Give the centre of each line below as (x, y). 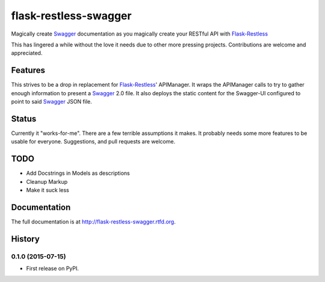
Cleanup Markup (47, 181)
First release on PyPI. (53, 269)
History (26, 239)
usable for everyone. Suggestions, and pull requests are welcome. (93, 142)
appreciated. (27, 53)
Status (24, 118)
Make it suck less (48, 190)
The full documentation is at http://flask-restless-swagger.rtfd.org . (93, 221)
